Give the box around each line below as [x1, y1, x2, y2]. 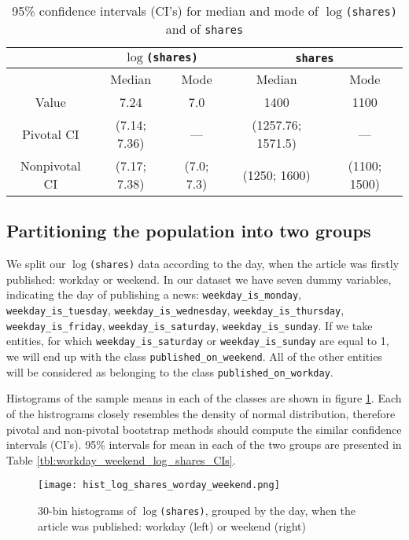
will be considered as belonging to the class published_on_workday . [6, 363, 333, 380]
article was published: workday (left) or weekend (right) [38, 517, 306, 534]
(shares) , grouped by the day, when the [160, 502, 356, 519]
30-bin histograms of [38, 502, 137, 519]
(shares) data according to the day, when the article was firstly [89, 255, 400, 272]
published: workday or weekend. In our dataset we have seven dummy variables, [6, 270, 392, 287]
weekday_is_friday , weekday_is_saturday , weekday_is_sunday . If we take [6, 317, 373, 333]
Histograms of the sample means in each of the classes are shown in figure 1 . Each [6, 390, 402, 406]
